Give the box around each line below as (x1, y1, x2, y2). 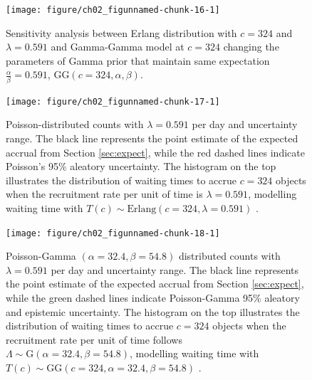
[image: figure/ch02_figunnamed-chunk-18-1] (6, 228, 220, 238)
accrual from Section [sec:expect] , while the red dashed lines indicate (6, 144, 305, 159)
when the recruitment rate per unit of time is (6, 186, 203, 201)
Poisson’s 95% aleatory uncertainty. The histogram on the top (6, 159, 276, 174)
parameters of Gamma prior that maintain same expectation (6, 53, 270, 68)
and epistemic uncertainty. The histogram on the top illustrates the (6, 304, 300, 319)
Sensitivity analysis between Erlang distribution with (6, 25, 237, 40)
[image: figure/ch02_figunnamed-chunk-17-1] (6, 96, 220, 107)
